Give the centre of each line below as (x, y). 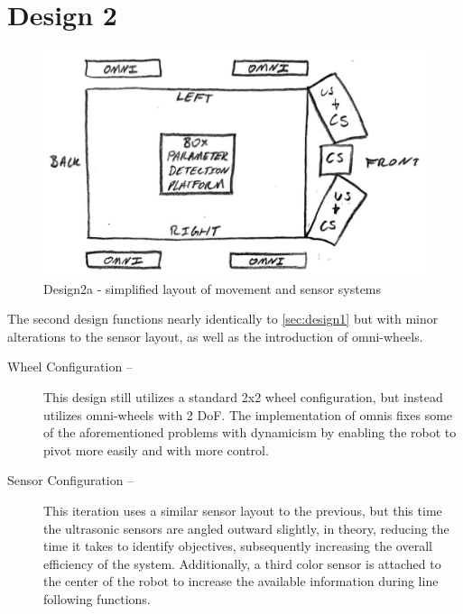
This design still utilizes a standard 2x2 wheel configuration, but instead (243, 397)
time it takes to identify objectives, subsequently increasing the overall (238, 546)
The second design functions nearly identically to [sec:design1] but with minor (223, 319)
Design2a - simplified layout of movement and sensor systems (213, 288)
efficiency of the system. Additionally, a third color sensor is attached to (242, 563)
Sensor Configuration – (71, 480)
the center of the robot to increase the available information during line (241, 581)
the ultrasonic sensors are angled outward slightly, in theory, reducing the (246, 528)
